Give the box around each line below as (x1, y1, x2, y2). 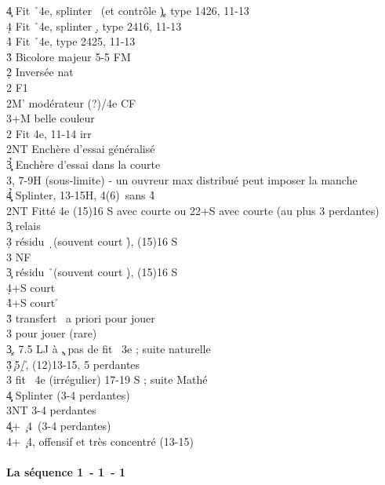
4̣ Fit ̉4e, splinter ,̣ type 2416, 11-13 (6, 17, 182, 34)
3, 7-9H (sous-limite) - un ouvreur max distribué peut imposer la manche (6, 171, 358, 188)
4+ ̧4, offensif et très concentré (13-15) (6, 432, 194, 449)
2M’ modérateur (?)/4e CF (6, 94, 136, 111)
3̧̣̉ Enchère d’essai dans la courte (6, 155, 161, 172)
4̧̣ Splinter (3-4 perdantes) (6, 386, 130, 403)
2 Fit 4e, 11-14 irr (6, 125, 92, 141)
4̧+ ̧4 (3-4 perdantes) (6, 418, 111, 434)
